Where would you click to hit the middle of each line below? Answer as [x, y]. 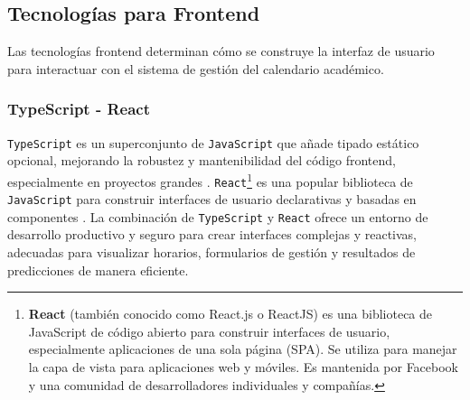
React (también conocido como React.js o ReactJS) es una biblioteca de [230, 314]
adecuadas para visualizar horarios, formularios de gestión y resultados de [211, 252]
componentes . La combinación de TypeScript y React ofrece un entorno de [218, 216]
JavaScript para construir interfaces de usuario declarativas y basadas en [212, 199]
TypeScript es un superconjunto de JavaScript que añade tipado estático [213, 142]
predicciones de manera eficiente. [98, 270]
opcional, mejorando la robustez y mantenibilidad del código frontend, [202, 160]
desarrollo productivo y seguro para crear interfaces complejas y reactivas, [212, 234]
